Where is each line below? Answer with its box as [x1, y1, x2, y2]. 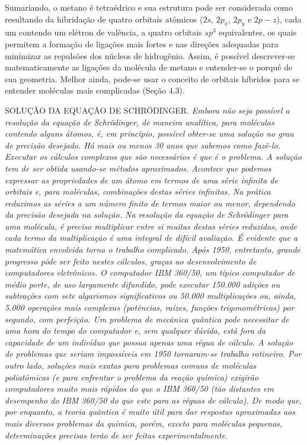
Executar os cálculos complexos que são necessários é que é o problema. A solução [5, 150, 302, 163]
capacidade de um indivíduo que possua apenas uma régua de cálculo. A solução [5, 336, 293, 348]
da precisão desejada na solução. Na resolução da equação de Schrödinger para [5, 208, 289, 221]
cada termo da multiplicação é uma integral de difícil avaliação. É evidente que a [5, 231, 298, 244]
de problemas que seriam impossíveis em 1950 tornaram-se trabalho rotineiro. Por [5, 347, 302, 360]
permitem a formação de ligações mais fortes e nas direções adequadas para [5, 37, 279, 50]
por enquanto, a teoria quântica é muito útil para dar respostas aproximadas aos [5, 405, 295, 418]
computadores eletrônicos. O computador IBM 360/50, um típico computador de [5, 266, 295, 279]
